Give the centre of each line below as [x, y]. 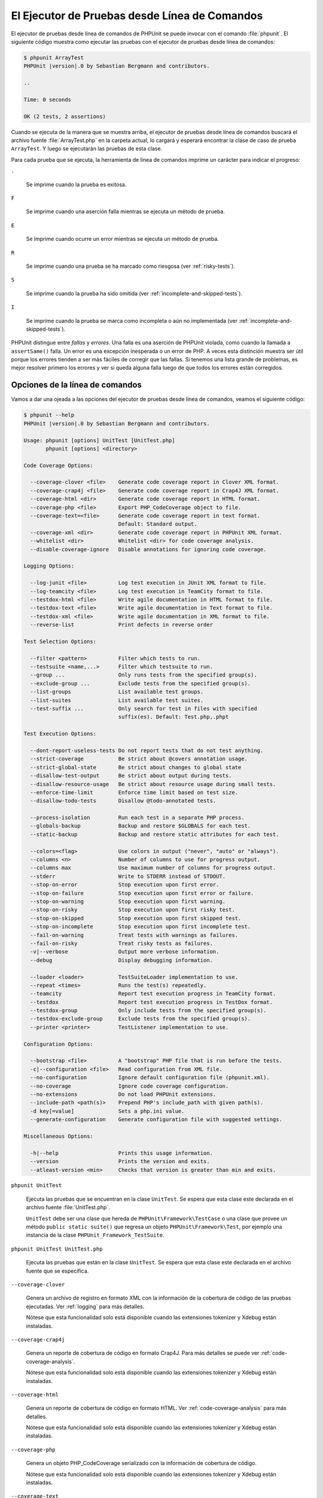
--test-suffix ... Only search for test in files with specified [144, 709]
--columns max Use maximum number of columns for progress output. [153, 868]
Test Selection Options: [60, 641]
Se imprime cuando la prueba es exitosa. [76, 184]
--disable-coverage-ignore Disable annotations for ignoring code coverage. [148, 549]
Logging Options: [49, 566]
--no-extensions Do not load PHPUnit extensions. [123, 1094]
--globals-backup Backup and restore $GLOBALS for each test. [141, 826]
